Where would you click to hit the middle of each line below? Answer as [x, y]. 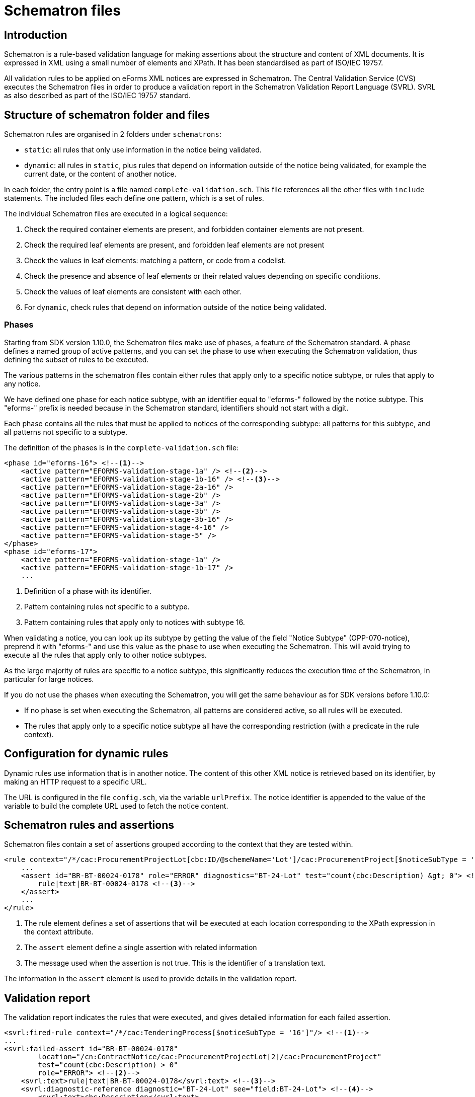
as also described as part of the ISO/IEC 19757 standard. [98, 96]
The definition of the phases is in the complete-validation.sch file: [122, 447]
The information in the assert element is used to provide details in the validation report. [150, 979]
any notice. [22, 383]
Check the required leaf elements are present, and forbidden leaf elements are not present [174, 245]
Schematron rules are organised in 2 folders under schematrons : [113, 134]
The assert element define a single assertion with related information [141, 948]
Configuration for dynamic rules [86, 754]
